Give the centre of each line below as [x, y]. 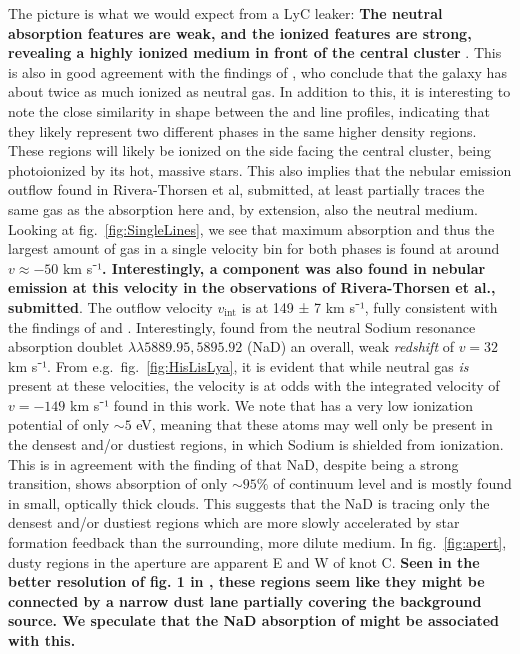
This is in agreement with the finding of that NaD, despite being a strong [233, 463]
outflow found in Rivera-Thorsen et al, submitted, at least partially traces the [246, 189]
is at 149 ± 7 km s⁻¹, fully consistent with [369, 306]
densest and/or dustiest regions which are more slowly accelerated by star [234, 522]
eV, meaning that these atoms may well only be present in [314, 424]
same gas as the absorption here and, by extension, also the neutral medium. [243, 208]
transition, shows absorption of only [118, 483]
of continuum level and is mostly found [392, 483]
